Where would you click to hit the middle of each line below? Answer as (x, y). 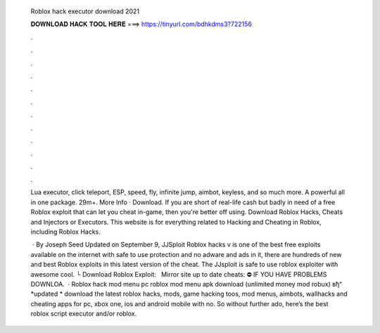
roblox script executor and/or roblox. (84, 314)
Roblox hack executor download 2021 (85, 11)
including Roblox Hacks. (66, 232)
